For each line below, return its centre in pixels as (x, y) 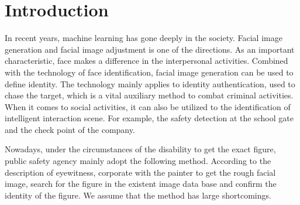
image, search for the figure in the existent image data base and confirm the (141, 184)
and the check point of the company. (70, 129)
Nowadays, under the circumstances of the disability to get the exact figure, (140, 149)
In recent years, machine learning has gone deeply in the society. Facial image (144, 38)
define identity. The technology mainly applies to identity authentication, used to (150, 83)
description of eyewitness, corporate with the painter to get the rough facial (140, 172)
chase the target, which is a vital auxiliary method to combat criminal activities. (149, 95)
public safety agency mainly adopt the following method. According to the (138, 161)
